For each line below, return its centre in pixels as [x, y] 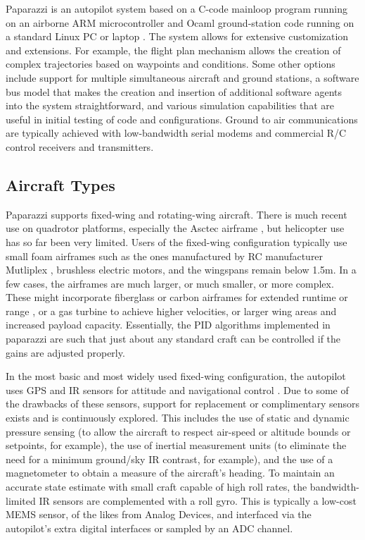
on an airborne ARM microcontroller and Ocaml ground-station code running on [180, 22]
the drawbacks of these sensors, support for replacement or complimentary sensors [183, 404]
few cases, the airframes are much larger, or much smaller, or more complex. [170, 283]
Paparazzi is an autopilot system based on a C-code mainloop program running [177, 8]
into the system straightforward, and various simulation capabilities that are [170, 105]
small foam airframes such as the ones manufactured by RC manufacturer [165, 256]
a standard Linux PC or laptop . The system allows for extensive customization [177, 36]
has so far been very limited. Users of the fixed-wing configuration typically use [177, 241]
